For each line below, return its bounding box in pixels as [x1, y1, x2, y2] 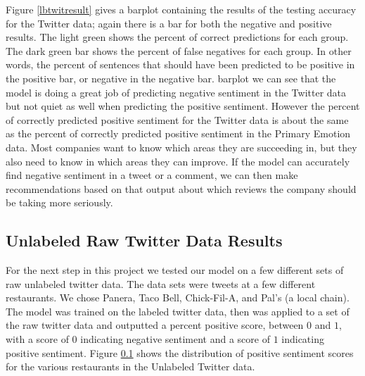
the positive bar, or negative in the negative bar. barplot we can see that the [6, 70, 336, 85]
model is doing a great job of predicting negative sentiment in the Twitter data [6, 84, 347, 99]
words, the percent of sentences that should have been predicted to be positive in [6, 57, 355, 72]
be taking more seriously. [6, 195, 113, 210]
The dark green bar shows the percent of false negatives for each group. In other [6, 43, 352, 58]
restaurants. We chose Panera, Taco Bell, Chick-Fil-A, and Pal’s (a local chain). [6, 290, 350, 305]
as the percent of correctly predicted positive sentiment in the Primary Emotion [6, 126, 351, 141]
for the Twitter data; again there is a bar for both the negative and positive [6, 15, 332, 30]
